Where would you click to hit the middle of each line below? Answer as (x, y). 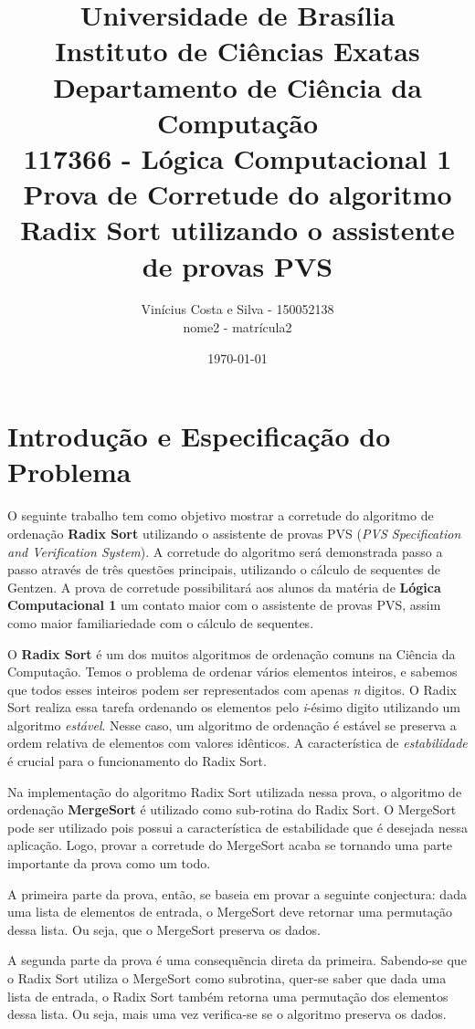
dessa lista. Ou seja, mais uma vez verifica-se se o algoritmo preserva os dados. (227, 1014)
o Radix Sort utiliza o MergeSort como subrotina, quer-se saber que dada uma (227, 978)
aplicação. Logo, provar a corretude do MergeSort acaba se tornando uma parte (230, 845)
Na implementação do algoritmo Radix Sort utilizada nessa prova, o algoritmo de (235, 791)
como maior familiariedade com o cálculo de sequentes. (161, 622)
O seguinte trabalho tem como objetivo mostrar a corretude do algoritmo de (221, 515)
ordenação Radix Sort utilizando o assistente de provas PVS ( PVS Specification (234, 533)
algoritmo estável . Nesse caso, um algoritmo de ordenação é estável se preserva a (232, 724)
